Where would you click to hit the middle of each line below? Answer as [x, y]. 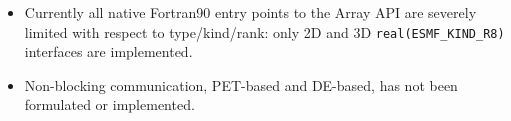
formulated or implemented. [109, 104]
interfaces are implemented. [108, 51]
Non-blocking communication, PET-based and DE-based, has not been [241, 84]
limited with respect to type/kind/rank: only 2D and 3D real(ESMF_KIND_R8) [264, 31]
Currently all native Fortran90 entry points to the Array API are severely [250, 12]
